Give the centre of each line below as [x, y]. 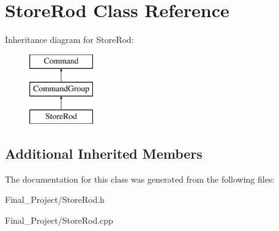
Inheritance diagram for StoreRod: [69, 40]
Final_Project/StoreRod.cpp [59, 220]
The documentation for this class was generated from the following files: [140, 179]
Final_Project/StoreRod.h [55, 199]
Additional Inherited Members [104, 153]
